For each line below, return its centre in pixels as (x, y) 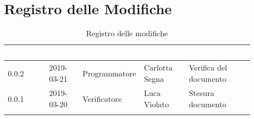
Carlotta (158, 68)
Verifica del (208, 68)
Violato (156, 104)
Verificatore (102, 98)
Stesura (201, 93)
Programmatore (109, 73)
